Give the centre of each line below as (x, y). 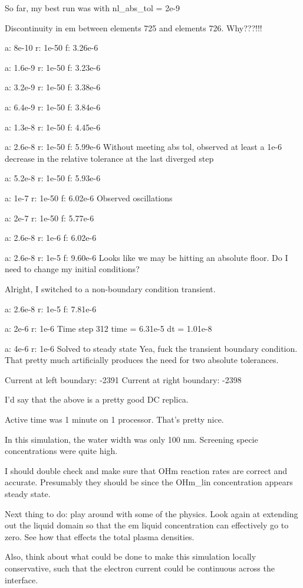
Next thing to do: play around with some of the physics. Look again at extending (151, 513)
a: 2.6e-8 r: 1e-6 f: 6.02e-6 (51, 238)
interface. (22, 579)
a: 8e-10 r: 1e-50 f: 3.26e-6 (52, 48)
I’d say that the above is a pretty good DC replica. (97, 399)
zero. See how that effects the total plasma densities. (100, 536)
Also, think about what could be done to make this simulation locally (131, 556)
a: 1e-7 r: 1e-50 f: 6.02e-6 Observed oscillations (89, 197)
